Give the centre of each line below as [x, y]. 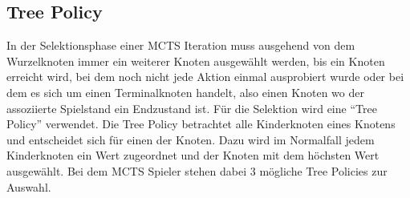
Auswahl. [29, 186]
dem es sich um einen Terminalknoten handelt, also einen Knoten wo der [185, 92]
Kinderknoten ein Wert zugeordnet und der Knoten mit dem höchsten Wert [193, 155]
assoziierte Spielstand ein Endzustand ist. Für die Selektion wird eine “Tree [192, 108]
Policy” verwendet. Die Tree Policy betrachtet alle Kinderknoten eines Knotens [201, 124]
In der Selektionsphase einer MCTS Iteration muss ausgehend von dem [181, 45]
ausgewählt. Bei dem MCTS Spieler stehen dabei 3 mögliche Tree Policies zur [197, 170]
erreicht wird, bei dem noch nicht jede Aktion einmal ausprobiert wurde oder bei [205, 77]
